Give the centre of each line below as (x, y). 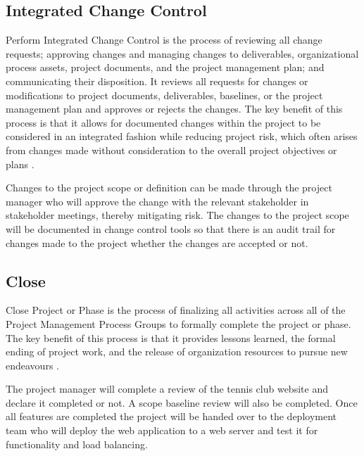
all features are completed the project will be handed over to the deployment (171, 416)
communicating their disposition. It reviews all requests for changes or (157, 81)
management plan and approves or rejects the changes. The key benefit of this (174, 109)
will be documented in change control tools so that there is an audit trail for (171, 228)
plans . (20, 164)
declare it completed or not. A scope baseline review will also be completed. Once (182, 402)
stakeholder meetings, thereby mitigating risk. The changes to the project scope (177, 215)
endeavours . (32, 365)
